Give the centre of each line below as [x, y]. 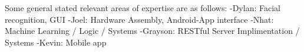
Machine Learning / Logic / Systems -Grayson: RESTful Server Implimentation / [152, 31]
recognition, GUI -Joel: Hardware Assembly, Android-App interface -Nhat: [139, 19]
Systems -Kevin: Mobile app [56, 42]
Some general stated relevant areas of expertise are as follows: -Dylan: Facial [143, 8]
